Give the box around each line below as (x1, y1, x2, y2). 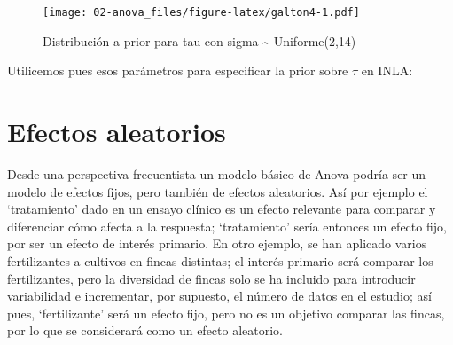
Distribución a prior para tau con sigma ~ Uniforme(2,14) (43, 31, 356, 50)
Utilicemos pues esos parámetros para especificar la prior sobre (7, 61, 348, 80)
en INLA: (361, 61, 413, 80)
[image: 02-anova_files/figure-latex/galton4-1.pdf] (43, 6, 360, 19)
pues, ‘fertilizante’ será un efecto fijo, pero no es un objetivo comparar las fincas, (7, 303, 445, 322)
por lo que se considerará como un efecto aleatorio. (7, 321, 284, 340)
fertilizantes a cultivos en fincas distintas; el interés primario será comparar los (7, 251, 433, 270)
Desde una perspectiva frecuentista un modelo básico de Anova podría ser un (7, 164, 426, 183)
